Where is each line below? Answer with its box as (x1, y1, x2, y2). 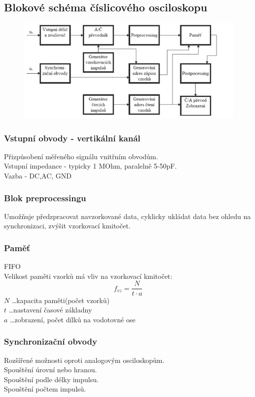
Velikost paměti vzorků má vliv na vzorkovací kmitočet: (4, 270, 173, 281)
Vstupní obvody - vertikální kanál (4, 132, 141, 144)
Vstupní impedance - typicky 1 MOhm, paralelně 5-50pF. (4, 161, 177, 171)
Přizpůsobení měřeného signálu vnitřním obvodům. (4, 151, 158, 161)
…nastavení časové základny (8, 305, 92, 315)
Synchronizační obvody (4, 335, 97, 348)
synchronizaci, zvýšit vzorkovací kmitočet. (4, 221, 131, 231)
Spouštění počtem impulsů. (4, 384, 86, 394)
